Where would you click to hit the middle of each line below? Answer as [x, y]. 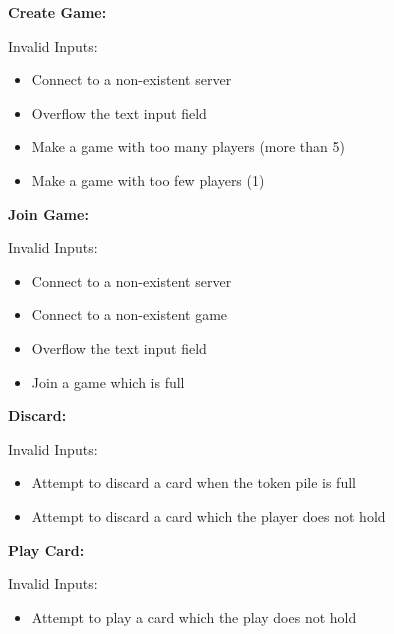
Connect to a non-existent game [129, 314]
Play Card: [46, 549]
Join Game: [48, 213]
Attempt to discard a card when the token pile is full [193, 482]
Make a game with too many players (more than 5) [188, 146]
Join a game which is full [108, 381]
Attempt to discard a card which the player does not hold [208, 515]
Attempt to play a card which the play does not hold [194, 616]
